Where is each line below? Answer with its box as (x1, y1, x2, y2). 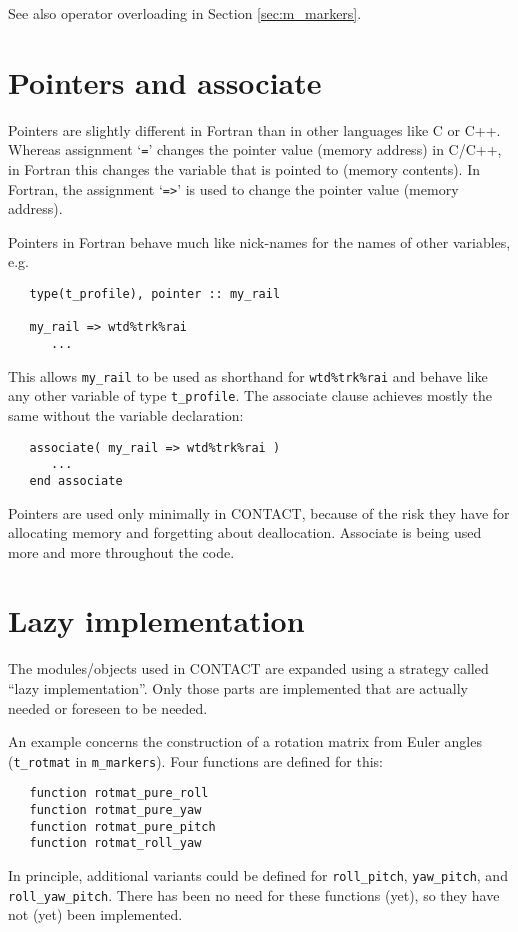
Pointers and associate (8, 61, 322, 102)
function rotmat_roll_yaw (29, 836, 202, 851)
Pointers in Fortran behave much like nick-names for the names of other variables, (8, 231, 511, 252)
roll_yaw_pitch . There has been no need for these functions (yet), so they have (8, 884, 500, 905)
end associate (29, 473, 123, 488)
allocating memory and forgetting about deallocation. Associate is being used (8, 522, 482, 543)
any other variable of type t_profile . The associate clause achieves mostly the (8, 385, 493, 406)
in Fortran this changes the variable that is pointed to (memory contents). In (8, 158, 480, 179)
